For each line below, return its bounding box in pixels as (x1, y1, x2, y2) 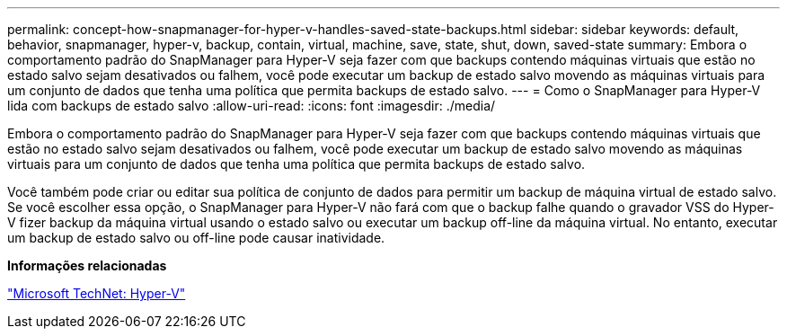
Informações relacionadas (7, 258, 167, 273)
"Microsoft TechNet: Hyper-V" (7, 286, 186, 301)
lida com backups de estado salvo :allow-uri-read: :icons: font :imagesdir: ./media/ (7, 98, 496, 113)
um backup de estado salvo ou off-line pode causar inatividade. (7, 230, 385, 245)
